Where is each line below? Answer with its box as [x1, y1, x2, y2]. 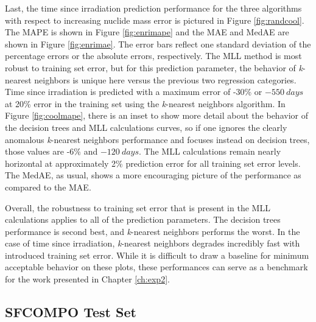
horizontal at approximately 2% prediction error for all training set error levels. [5, 156, 301, 169]
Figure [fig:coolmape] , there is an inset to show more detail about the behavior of [5, 109, 308, 122]
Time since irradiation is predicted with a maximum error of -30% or [5, 85, 262, 98]
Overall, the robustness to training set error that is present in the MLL [5, 201, 270, 214]
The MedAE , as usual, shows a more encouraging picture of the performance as [5, 169, 301, 181]
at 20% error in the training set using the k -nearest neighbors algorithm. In [5, 97, 286, 110]
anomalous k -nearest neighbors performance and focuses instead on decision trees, [5, 133, 310, 145]
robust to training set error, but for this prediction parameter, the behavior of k [5, 61, 303, 74]
